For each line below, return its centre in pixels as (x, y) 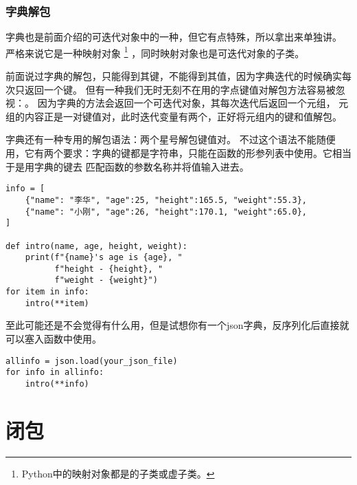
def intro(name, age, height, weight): (96, 246)
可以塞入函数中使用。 (54, 339)
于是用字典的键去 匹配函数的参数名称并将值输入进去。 (127, 166)
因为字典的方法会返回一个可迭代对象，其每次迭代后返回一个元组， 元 (193, 103)
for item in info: (47, 292)
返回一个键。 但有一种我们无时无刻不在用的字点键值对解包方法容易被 (180, 89)
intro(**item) (57, 303)
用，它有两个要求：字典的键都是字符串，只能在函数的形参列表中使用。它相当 (178, 153)
